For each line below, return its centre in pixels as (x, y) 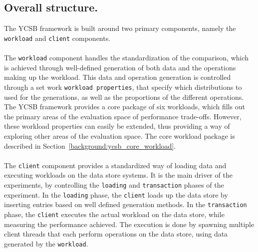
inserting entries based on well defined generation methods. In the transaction (126, 204)
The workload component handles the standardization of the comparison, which (127, 58)
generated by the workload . (46, 243)
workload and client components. (57, 38)
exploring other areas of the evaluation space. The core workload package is (120, 135)
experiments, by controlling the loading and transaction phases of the (114, 184)
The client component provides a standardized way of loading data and (115, 165)
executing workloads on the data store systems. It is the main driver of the (118, 175)
